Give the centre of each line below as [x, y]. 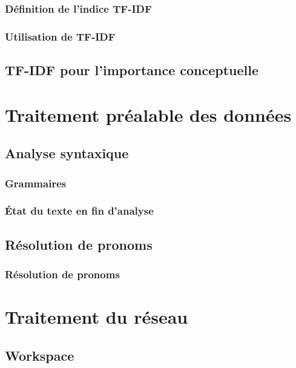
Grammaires [36, 183]
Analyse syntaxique [67, 153]
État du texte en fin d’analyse [79, 211]
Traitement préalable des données [148, 114]
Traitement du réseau [97, 317]
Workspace [40, 355]
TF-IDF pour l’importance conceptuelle [132, 70]
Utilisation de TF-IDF [60, 36]
